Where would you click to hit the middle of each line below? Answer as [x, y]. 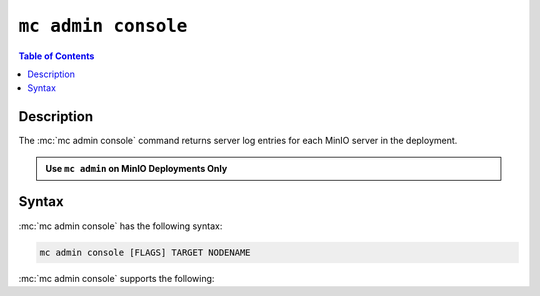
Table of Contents [56, 56]
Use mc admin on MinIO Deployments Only [136, 168]
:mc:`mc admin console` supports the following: [116, 278]
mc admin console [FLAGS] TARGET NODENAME [145, 252]
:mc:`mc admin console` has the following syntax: [120, 226]
